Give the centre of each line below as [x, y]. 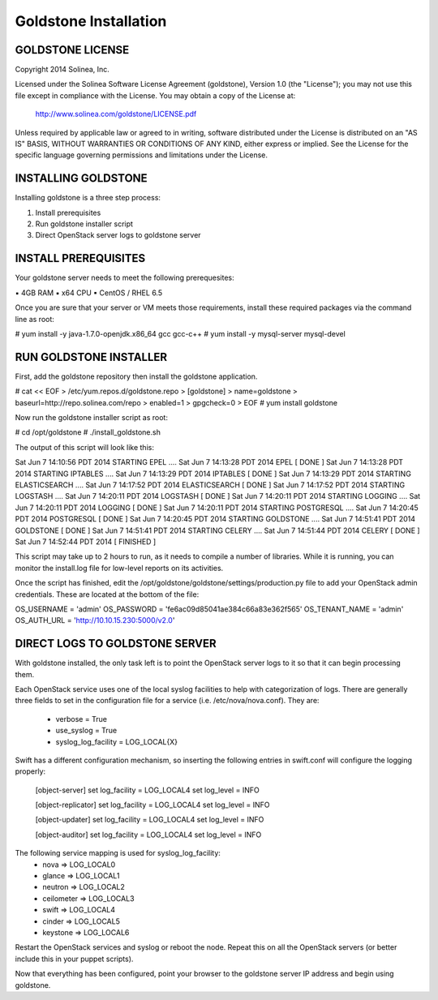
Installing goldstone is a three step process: [88, 198]
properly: [30, 771]
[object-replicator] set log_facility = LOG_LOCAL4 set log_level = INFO [152, 805]
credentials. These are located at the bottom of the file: [107, 594]
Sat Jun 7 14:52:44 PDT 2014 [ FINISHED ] [86, 541]
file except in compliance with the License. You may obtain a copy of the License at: [155, 95]
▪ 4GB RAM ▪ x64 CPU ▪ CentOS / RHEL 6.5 [88, 293]
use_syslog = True [86, 731]
